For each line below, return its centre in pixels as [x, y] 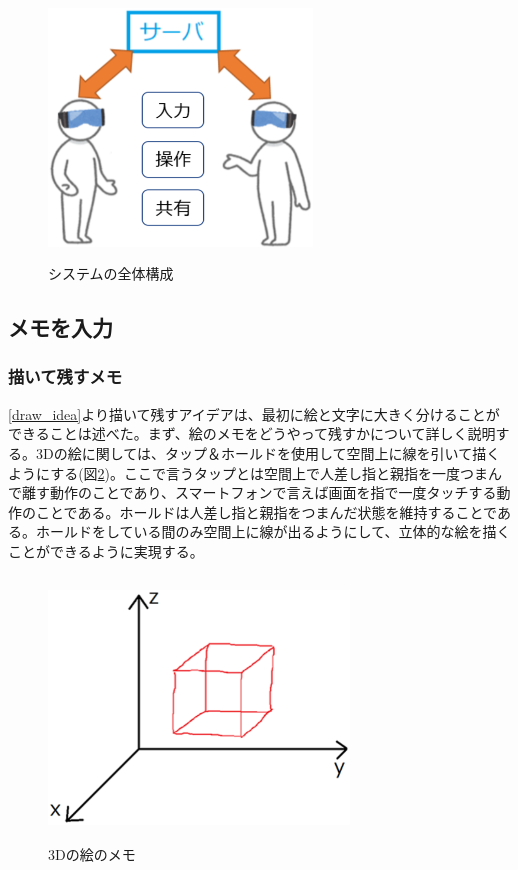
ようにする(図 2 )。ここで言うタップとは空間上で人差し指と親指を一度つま [248, 472]
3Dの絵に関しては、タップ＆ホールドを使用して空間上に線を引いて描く [268, 452]
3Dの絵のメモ [92, 853]
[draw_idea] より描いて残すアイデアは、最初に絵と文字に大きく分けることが [254, 413]
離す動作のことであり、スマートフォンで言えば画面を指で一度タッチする [259, 492]
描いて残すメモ [65, 376]
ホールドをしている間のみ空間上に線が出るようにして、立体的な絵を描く [273, 531]
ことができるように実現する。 [106, 550]
